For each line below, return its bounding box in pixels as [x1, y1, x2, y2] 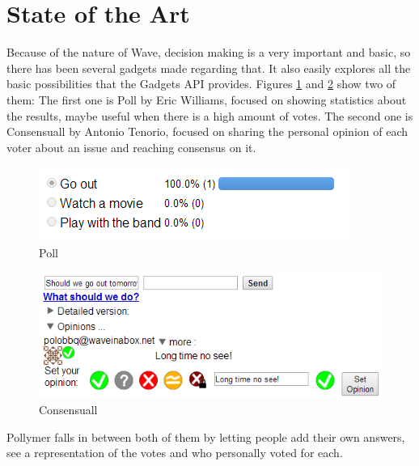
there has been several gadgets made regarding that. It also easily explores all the [6, 59, 411, 76]
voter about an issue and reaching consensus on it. [6, 138, 256, 155]
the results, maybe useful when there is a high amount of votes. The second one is [6, 107, 413, 124]
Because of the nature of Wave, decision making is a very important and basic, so [6, 44, 411, 61]
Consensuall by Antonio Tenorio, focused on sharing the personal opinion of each [6, 123, 408, 140]
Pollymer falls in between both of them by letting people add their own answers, [6, 428, 405, 445]
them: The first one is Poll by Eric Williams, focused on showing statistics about [6, 91, 407, 108]
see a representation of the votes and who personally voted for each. [6, 444, 343, 461]
